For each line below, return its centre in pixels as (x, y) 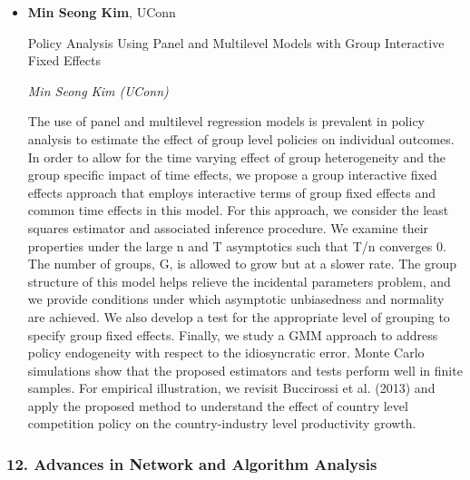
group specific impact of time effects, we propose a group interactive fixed (232, 175)
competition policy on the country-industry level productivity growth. (222, 423)
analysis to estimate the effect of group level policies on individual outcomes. (241, 138)
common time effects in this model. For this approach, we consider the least (238, 210)
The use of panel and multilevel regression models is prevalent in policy (226, 121)
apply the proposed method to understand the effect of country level (218, 405)
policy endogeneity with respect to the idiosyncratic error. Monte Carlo (226, 353)
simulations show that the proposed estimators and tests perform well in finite (245, 370)
